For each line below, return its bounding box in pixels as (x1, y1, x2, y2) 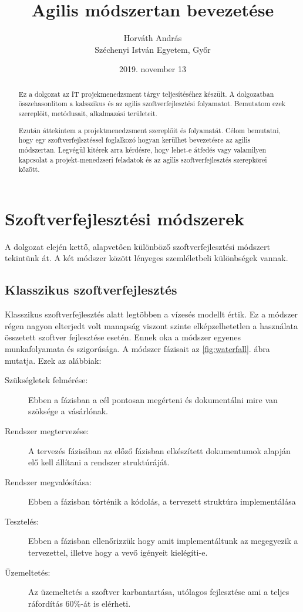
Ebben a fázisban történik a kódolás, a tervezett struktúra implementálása (28, 495, 296, 508)
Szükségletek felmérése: (5, 374, 88, 386)
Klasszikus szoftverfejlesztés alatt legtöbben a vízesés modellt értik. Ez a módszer (5, 308, 298, 320)
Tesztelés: (5, 515, 39, 527)
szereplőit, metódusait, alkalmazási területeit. (18, 109, 157, 119)
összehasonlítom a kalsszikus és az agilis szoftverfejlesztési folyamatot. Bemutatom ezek (18, 99, 286, 109)
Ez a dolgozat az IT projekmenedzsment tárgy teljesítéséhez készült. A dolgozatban (18, 89, 274, 99)
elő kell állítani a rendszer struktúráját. (28, 456, 170, 468)
